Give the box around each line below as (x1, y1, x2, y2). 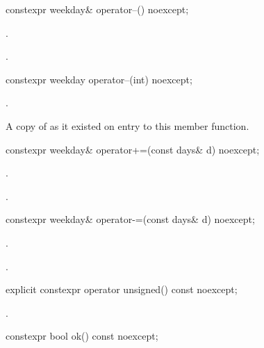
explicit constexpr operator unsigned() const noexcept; (6, 282, 238, 297)
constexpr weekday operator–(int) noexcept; (6, 72, 192, 86)
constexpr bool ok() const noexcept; (6, 329, 158, 343)
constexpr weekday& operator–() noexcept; (6, 2, 189, 16)
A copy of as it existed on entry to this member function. (6, 118, 249, 133)
